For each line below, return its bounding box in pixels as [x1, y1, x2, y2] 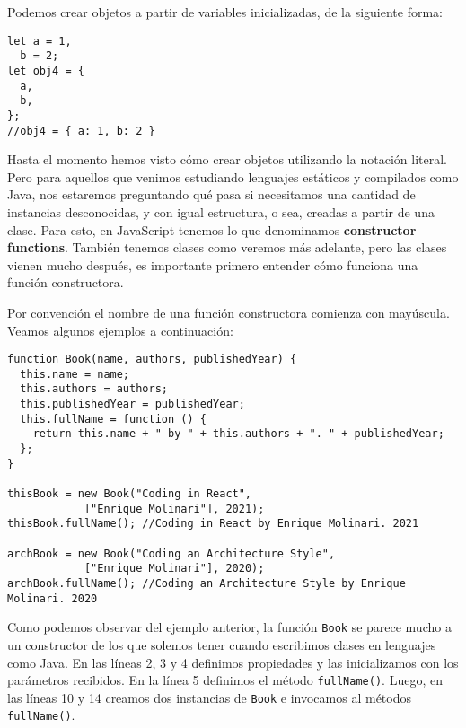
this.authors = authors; [20, 382, 168, 396]
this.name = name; [20, 367, 130, 381]
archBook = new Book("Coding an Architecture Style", [7, 547, 336, 560]
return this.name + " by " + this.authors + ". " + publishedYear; [32, 427, 444, 441]
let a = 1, [7, 34, 72, 48]
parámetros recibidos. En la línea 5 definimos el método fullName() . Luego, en [7, 671, 443, 689]
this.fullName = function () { [20, 412, 207, 425]
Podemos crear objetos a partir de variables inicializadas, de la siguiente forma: [7, 3, 443, 21]
